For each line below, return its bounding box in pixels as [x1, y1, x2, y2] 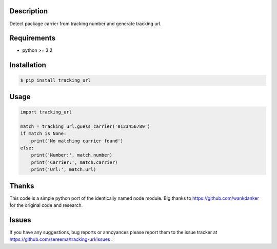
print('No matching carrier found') [31, 138, 123, 144]
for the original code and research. [9, 202, 83, 208]
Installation [9, 61, 46, 69]
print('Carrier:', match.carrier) [31, 159, 118, 165]
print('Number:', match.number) [31, 152, 113, 158]
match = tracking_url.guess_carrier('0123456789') [20, 123, 151, 129]
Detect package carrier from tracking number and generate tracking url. [9, 21, 162, 27]
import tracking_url [20, 109, 72, 115]
